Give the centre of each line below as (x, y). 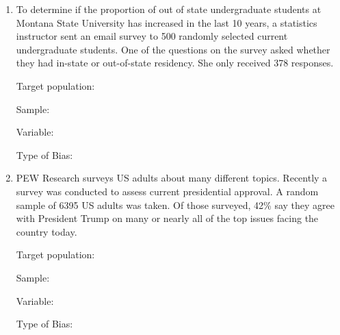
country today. (47, 231)
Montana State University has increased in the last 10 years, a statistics (167, 22)
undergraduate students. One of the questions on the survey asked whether (173, 49)
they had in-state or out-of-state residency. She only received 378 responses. (175, 63)
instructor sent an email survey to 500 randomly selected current (152, 36)
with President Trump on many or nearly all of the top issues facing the (167, 218)
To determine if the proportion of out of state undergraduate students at (169, 9)
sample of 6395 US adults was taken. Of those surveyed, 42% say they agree (175, 204)
